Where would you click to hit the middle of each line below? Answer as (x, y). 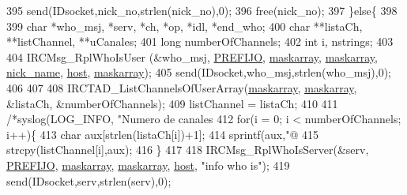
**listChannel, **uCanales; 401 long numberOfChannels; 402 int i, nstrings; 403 (200, 41)
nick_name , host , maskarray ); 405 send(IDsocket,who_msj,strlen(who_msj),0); (199, 72)
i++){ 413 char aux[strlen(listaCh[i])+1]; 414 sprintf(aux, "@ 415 (162, 134)
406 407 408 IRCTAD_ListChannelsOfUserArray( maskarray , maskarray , (182, 87)
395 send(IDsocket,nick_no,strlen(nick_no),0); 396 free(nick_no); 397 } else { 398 (202, 10)
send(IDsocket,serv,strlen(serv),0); (89, 180)
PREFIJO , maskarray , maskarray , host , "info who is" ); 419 (148, 165)
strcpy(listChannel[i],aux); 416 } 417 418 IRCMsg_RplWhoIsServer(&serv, (188, 150)
